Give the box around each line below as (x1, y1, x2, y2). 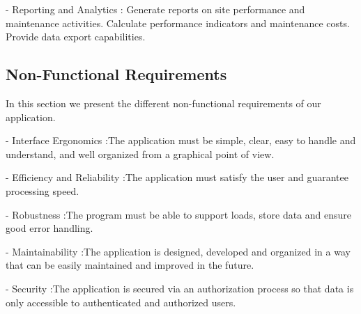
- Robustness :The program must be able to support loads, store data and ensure (6, 207, 352, 221)
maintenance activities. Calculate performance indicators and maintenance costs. (6, 15, 350, 30)
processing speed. (6, 183, 79, 198)
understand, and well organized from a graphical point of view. (6, 146, 275, 161)
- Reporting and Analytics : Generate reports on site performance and (6, 2, 305, 16)
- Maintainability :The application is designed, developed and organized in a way (6, 244, 351, 258)
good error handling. (6, 221, 93, 235)
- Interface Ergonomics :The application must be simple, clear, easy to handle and (6, 133, 356, 148)
